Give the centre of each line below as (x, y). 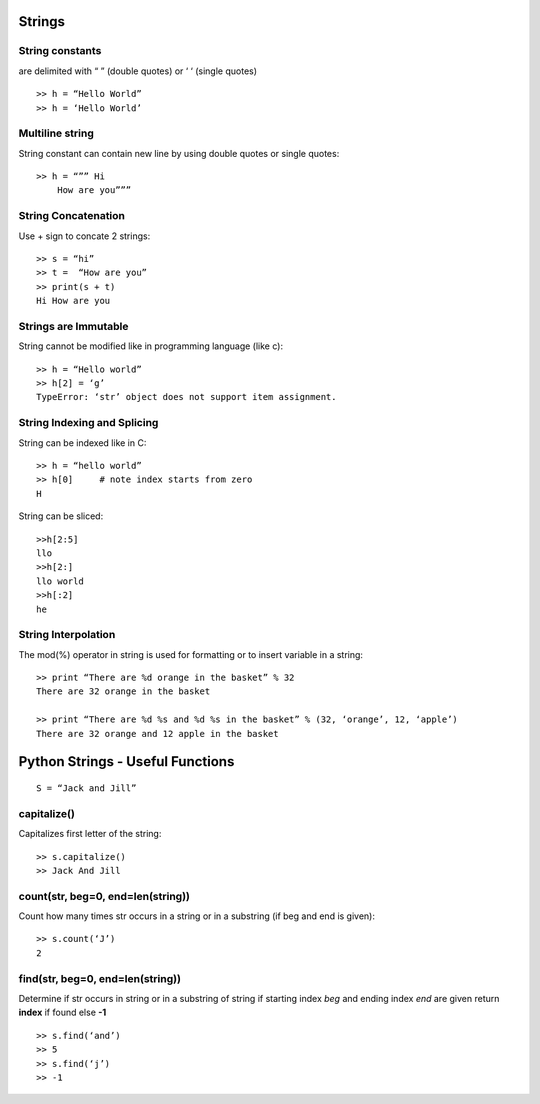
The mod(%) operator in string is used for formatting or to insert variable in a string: (191, 654)
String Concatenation (71, 216)
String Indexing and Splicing (88, 423)
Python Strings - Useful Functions (126, 761)
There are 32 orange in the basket (123, 691)
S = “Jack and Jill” (86, 788)
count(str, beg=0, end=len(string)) (104, 896)
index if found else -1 (62, 1012)
